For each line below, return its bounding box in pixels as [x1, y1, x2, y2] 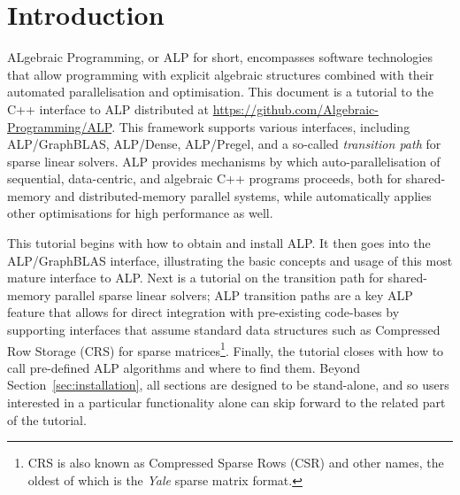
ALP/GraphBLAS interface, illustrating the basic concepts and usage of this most [7, 251, 453, 269]
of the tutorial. [7, 410, 87, 429]
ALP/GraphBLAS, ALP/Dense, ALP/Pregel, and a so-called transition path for [7, 135, 441, 153]
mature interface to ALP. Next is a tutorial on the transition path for [7, 268, 384, 287]
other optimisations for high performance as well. [7, 204, 273, 222]
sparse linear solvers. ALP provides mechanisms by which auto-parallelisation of [7, 151, 441, 170]
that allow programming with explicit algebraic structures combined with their [7, 65, 434, 83]
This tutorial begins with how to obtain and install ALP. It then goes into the [7, 234, 431, 252]
